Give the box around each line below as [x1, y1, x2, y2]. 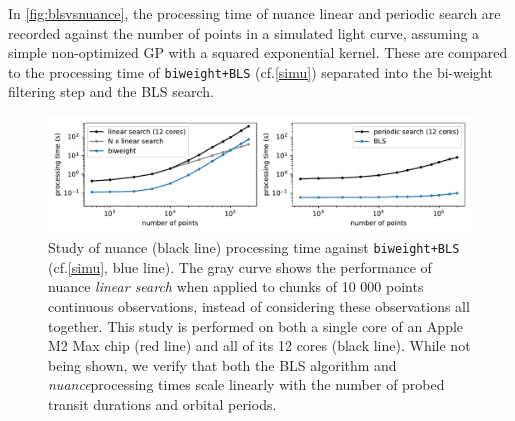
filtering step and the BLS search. [8, 81, 214, 102]
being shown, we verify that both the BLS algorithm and [48, 354, 397, 375]
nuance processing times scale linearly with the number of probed [48, 374, 445, 395]
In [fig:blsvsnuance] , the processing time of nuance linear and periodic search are [8, 3, 501, 23]
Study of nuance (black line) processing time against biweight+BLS [48, 237, 460, 258]
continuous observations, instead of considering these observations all [48, 296, 470, 317]
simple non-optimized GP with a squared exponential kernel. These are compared [8, 42, 508, 63]
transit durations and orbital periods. [48, 394, 277, 415]
